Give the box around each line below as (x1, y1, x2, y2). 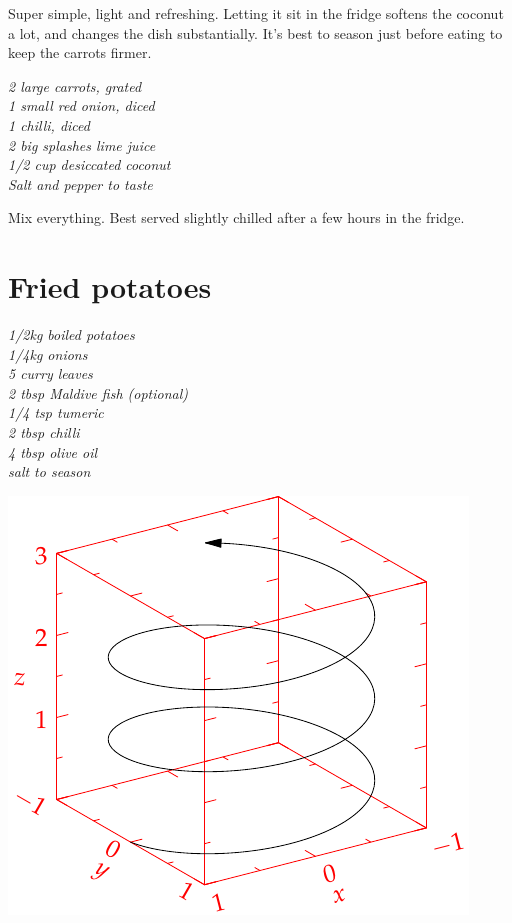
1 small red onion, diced (8, 95, 155, 116)
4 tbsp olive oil (8, 441, 98, 462)
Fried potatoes (8, 266, 212, 307)
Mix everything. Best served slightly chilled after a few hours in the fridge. (8, 207, 465, 228)
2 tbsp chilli (8, 422, 80, 443)
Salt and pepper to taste (8, 173, 153, 194)
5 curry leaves (8, 363, 93, 384)
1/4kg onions (8, 343, 88, 364)
